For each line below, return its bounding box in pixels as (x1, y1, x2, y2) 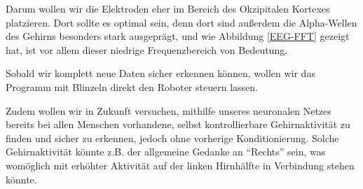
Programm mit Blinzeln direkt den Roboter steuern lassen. (6, 79, 258, 94)
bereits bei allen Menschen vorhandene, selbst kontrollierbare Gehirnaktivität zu (6, 117, 350, 132)
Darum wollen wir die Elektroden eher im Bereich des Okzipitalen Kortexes (6, 1, 330, 15)
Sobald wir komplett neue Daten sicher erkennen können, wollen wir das (6, 66, 315, 80)
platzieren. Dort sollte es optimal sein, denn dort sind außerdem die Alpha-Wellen (6, 15, 357, 29)
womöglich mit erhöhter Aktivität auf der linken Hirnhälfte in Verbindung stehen (6, 157, 355, 172)
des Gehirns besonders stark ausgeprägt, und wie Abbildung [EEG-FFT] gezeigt (6, 29, 350, 43)
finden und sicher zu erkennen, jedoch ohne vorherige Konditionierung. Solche (6, 130, 339, 145)
